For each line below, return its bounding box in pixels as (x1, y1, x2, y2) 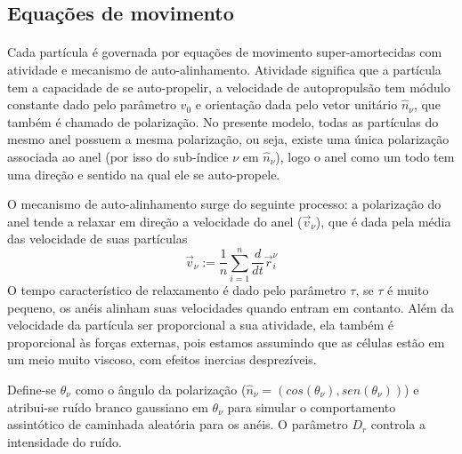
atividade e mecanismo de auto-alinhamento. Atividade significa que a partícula (7, 60, 442, 78)
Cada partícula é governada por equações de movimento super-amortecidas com (7, 43, 442, 61)
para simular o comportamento (227, 397, 396, 416)
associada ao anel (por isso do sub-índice (7, 147, 229, 165)
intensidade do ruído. (7, 432, 122, 450)
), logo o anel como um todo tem (275, 147, 455, 165)
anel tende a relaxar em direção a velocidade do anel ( (7, 211, 303, 230)
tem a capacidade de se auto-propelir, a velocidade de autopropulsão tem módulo (7, 77, 450, 96)
